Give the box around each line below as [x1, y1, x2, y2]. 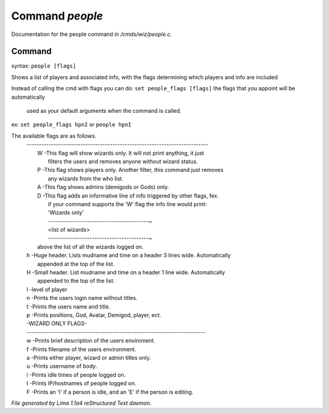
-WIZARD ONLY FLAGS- [26, 320, 88, 327]
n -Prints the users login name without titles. [26, 294, 138, 302]
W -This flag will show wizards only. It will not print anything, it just [37, 149, 204, 157]
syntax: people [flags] [11, 62, 76, 70]
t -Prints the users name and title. [26, 302, 111, 310]
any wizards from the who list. [48, 174, 124, 182]
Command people [11, 9, 104, 23]
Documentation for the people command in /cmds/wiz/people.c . [11, 30, 172, 38]
